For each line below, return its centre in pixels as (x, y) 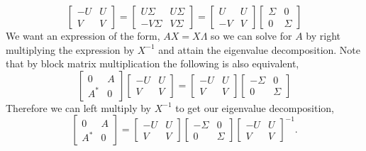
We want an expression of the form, (83, 35)
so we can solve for (251, 35)
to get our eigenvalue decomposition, (255, 107)
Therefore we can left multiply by (79, 107)
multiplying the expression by (70, 49)
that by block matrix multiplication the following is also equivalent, (152, 63)
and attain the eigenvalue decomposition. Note (260, 49)
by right (323, 35)
